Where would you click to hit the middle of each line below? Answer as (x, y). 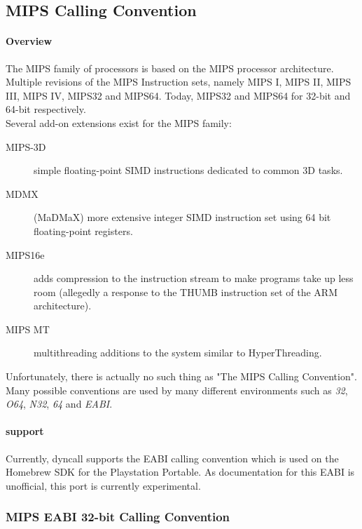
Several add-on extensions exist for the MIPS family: (119, 122)
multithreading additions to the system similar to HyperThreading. (178, 353)
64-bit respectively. (46, 109)
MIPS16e (25, 254)
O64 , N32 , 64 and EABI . (59, 404)
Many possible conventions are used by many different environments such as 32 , (177, 390)
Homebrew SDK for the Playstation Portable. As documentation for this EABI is (180, 472)
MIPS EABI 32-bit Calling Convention (118, 517)
